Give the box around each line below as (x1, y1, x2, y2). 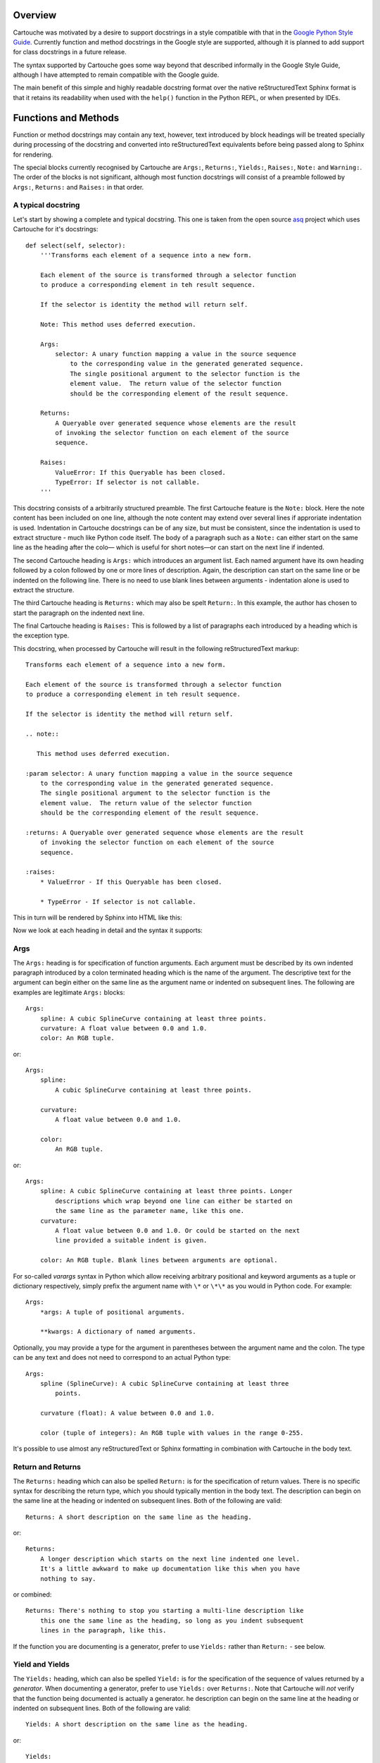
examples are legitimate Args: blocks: (13, 988, 125, 996)
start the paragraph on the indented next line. (13, 609, 145, 617)
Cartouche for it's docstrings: (13, 225, 99, 233)
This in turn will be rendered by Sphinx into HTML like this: (13, 913, 182, 922)
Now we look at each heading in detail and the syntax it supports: (13, 926, 203, 934)
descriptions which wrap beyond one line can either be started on (55, 1197, 293, 1205)
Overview (13, 9, 57, 21)
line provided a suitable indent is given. (55, 1236, 208, 1245)
